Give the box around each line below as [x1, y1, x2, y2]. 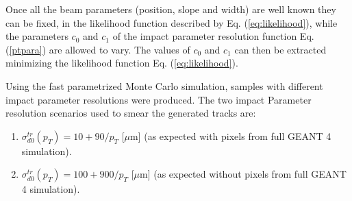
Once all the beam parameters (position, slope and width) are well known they [5, 2, 336, 16]
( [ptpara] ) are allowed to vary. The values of [5, 42, 190, 56]
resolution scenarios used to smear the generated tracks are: [5, 106, 256, 120]
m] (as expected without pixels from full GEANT [139, 167, 347, 181]
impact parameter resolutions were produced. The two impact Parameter [5, 92, 312, 106]
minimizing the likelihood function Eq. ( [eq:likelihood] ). [5, 56, 238, 70]
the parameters [5, 29, 68, 43]
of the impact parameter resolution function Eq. [112, 29, 314, 43]
